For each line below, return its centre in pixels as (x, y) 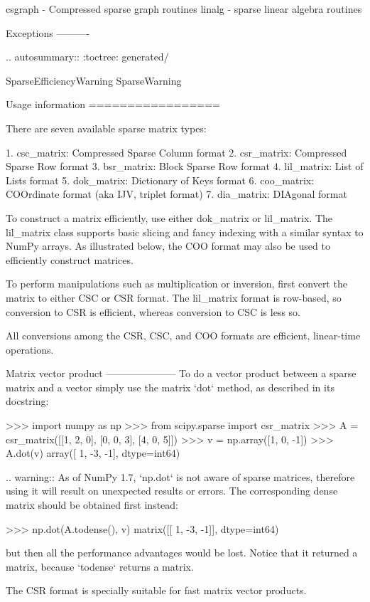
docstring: (27, 401)
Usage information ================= (113, 104)
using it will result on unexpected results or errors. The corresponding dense (172, 491)
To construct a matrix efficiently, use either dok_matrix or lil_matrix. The (169, 217)
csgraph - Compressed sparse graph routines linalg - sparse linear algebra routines (184, 9)
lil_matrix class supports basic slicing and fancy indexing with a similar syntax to (185, 232)
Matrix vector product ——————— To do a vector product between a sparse (181, 373)
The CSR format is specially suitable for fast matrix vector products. (156, 590)
